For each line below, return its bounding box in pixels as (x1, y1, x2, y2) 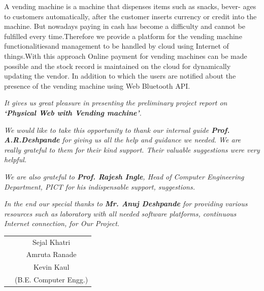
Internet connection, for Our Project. (4, 218, 120, 229)
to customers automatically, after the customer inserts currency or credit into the (4, 11, 257, 21)
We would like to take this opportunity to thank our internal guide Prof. (4, 124, 230, 135)
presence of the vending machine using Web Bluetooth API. (4, 80, 190, 91)
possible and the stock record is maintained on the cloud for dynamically (4, 60, 231, 71)
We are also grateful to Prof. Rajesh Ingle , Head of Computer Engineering (4, 171, 244, 181)
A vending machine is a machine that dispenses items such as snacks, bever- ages (4, 1, 256, 11)
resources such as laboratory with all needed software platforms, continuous (4, 208, 237, 219)
